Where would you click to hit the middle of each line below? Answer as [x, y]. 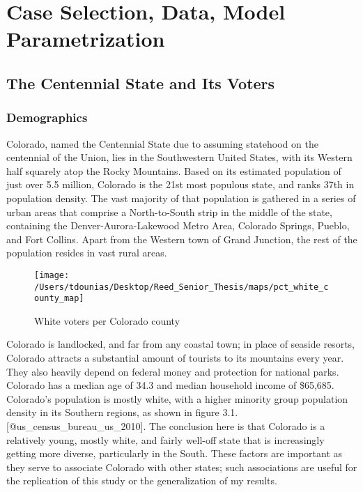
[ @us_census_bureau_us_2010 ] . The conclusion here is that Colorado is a [166, 426]
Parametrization [86, 39]
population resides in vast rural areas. [87, 253]
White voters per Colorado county [107, 320]
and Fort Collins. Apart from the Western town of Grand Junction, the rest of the [182, 239]
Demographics [47, 117]
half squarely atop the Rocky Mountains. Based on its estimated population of [174, 170]
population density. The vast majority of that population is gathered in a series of [181, 198]
